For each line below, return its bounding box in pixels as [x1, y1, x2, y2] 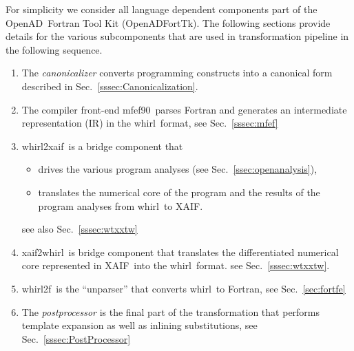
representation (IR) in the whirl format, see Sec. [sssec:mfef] [21, 116, 278, 130]
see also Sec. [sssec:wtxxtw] [21, 222, 138, 236]
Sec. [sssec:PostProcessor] [21, 331, 131, 345]
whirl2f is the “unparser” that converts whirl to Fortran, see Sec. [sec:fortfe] [21, 281, 346, 295]
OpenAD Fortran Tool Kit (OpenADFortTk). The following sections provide [6, 15, 331, 30]
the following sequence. [6, 42, 103, 56]
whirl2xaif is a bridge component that [21, 138, 183, 153]
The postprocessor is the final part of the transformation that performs [21, 304, 320, 319]
